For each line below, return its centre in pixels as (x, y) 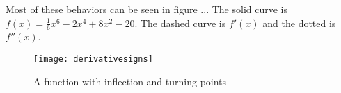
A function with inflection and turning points (130, 81)
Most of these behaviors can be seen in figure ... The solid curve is (146, 9)
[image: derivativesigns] (93, 59)
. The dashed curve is (180, 23)
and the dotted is (299, 23)
